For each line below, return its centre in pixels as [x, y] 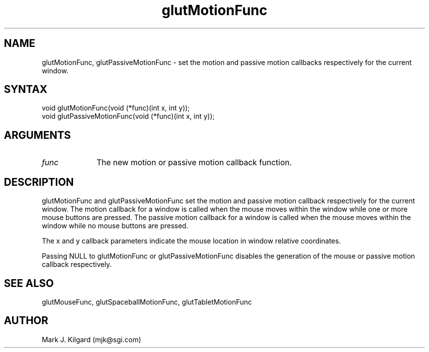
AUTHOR [26, 321]
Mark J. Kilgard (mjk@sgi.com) [92, 339]
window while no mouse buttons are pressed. [115, 226]
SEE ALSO [29, 283]
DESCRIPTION [39, 182]
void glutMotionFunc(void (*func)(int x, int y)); [116, 108]
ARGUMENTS [37, 135]
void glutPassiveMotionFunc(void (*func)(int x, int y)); [128, 116]
